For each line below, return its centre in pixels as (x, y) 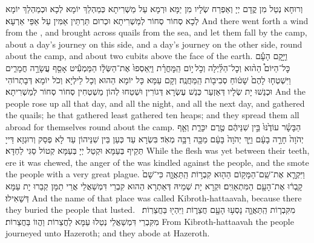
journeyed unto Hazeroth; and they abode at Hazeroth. (108, 233)
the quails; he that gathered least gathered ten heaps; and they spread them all (152, 115)
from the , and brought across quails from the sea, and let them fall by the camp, (156, 32)
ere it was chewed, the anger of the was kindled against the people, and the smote (157, 162)
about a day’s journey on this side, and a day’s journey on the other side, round (154, 44)
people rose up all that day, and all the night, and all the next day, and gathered (155, 103)
